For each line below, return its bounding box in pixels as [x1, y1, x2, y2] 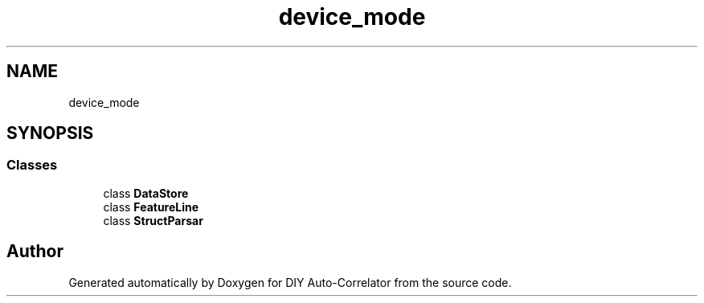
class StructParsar [103, 213, 203, 227]
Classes [6, 157, 58, 174]
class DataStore [103, 186, 189, 200]
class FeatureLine [103, 199, 199, 214]
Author [6, 241, 63, 262]
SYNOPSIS [6, 123, 94, 144]
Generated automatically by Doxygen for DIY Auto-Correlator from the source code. [68, 275, 512, 289]
